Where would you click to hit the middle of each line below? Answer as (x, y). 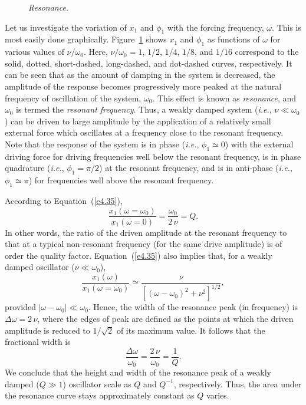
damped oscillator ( (40, 267)
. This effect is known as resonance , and (224, 98)
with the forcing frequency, (215, 27)
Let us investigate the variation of (66, 27)
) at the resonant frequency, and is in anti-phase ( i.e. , (196, 168)
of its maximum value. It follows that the (191, 330)
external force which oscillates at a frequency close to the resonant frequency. (144, 132)
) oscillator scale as (97, 383)
